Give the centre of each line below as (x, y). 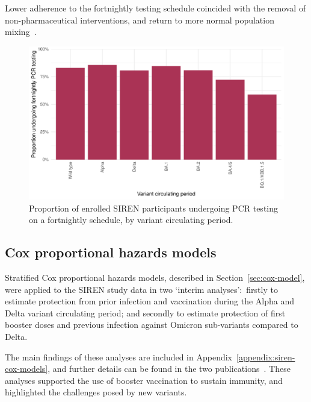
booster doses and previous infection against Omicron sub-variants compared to (152, 325)
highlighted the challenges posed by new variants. (96, 392)
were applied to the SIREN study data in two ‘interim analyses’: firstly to (141, 289)
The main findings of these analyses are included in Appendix (119, 356)
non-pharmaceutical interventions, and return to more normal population (140, 20)
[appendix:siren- (266, 356)
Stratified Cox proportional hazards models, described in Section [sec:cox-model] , (155, 277)
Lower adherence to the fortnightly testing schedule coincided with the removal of (155, 8)
